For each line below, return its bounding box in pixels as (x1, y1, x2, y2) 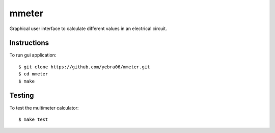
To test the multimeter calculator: (9, 104, 79, 111)
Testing (9, 91, 34, 100)
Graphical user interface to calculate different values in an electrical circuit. (9, 25, 168, 32)
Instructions (9, 39, 49, 47)
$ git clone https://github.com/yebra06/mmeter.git (18, 64, 150, 70)
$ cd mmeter (18, 71, 48, 77)
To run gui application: (9, 52, 57, 58)
